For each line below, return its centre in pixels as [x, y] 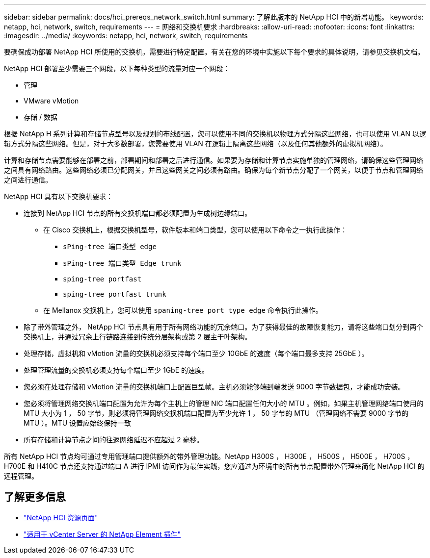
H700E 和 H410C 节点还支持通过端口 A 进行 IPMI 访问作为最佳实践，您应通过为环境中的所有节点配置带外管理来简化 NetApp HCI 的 [214, 466]
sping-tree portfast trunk [115, 294]
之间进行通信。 [28, 180]
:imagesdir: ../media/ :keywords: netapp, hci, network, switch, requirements [126, 36]
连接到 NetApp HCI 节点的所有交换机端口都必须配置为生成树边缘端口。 [138, 213]
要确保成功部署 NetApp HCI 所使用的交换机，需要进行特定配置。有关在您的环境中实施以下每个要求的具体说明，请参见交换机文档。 [214, 52]
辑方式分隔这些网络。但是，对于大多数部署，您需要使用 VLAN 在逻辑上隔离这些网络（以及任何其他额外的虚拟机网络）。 [196, 143]
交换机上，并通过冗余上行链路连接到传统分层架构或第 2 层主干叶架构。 [138, 337]
